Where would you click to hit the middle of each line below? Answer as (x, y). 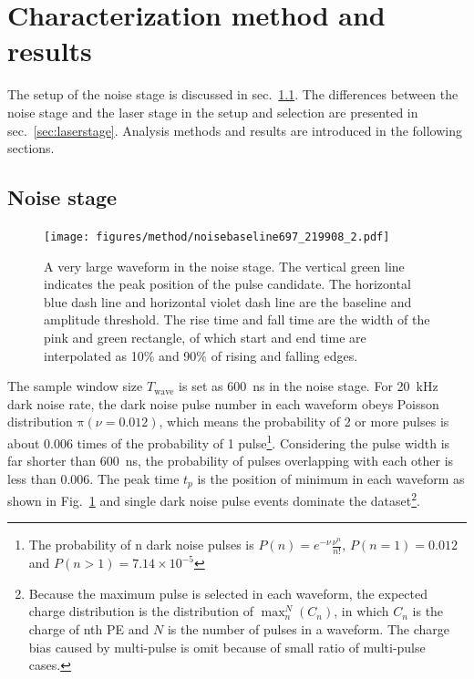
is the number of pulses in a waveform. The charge (308, 629)
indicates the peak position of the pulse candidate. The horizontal (227, 284)
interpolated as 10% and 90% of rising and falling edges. (201, 355)
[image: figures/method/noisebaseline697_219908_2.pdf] (217, 237)
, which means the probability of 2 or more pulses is (304, 422)
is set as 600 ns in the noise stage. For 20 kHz (309, 386)
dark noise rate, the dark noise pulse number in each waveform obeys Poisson (223, 403)
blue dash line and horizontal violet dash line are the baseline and (228, 301)
